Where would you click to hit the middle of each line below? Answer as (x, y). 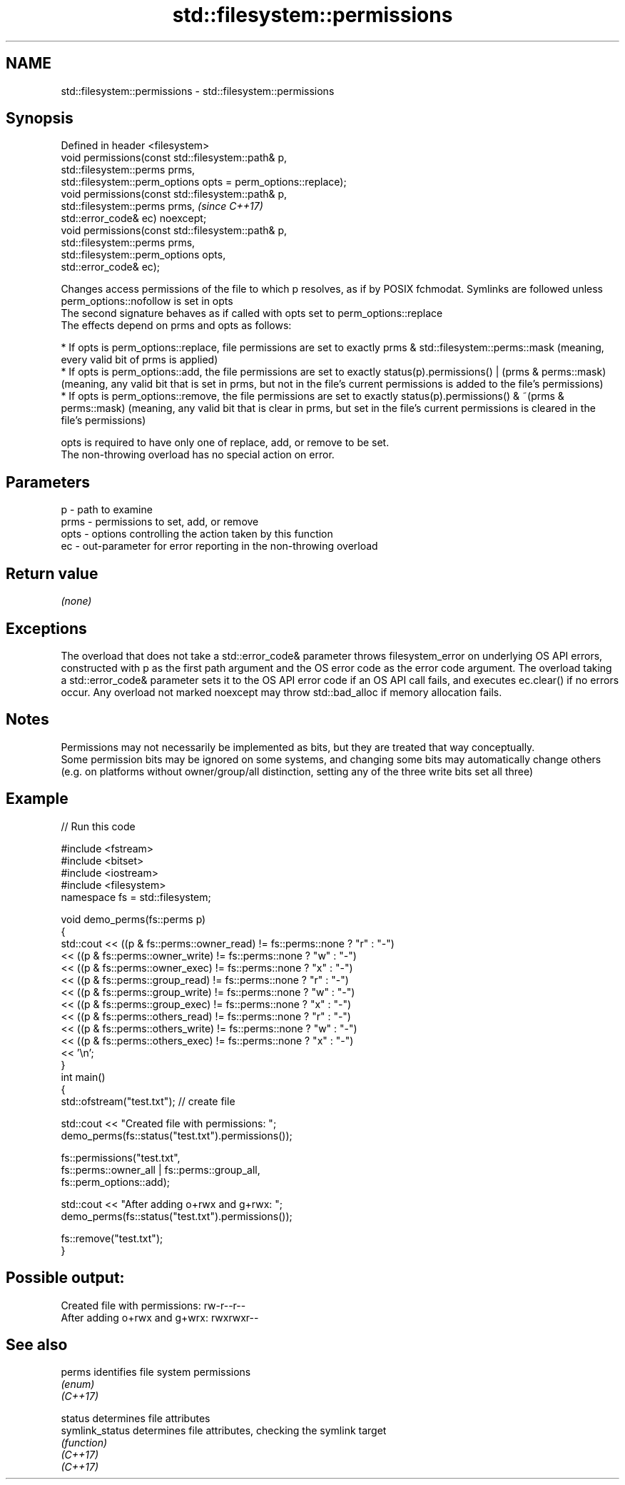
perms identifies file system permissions (156, 1372)
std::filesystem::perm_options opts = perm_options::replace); (204, 182)
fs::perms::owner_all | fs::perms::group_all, (161, 1169)
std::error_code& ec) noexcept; (134, 218)
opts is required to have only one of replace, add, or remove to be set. (225, 443)
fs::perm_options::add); (115, 1182)
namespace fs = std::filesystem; (136, 897)
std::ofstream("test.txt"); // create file (148, 1101)
